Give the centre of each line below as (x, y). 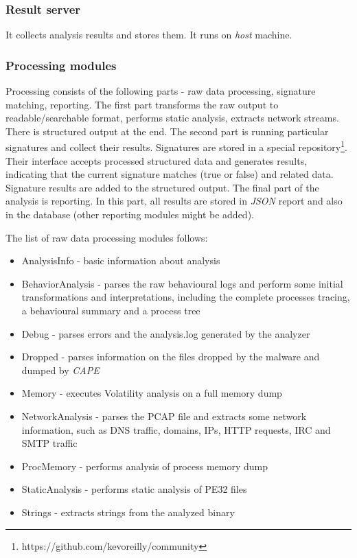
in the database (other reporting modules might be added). (130, 214)
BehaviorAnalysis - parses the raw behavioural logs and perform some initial (182, 283)
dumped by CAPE (60, 370)
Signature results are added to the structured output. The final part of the (162, 187)
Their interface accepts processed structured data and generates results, (157, 160)
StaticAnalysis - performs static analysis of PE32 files (134, 489)
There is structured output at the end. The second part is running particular (167, 131)
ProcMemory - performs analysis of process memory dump (145, 466)
